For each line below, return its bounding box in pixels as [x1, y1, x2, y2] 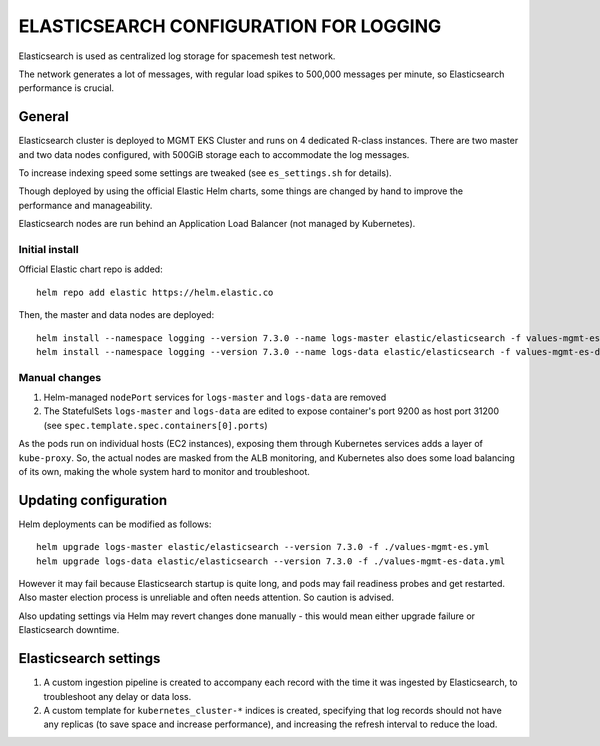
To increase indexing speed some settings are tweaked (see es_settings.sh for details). [18, 167, 392, 179]
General [18, 108, 70, 125]
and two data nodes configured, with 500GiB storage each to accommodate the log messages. [18, 148, 410, 160]
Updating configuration [18, 491, 168, 509]
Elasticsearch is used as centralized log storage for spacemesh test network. [18, 50, 336, 62]
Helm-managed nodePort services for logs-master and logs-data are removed [43, 391, 387, 404]
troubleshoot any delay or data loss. [43, 690, 192, 702]
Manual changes [18, 370, 102, 384]
